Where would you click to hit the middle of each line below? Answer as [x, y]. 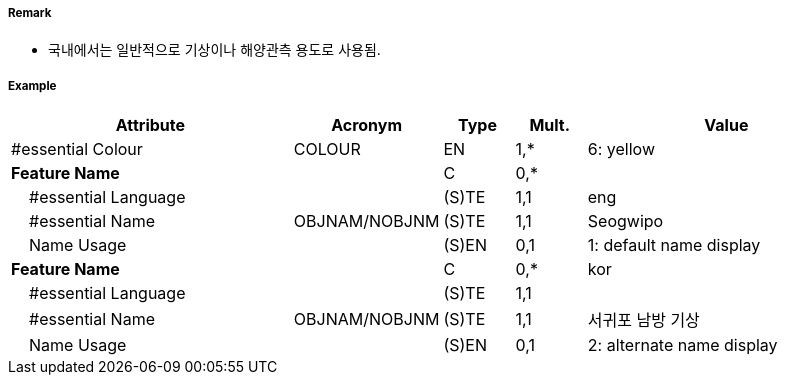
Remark [30, 13]
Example [32, 85]
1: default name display [674, 245]
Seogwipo [625, 221]
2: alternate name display [682, 345]
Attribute [150, 125]
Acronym [367, 125]
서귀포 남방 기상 [643, 320]
